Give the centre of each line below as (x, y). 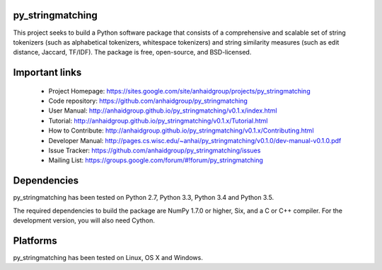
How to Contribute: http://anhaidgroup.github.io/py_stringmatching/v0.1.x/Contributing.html (181, 130)
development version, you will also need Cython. (84, 220)
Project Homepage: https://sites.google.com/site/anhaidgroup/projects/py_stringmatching (179, 91)
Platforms (35, 241)
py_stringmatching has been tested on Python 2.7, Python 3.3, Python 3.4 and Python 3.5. (144, 198)
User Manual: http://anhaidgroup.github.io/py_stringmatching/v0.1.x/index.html (163, 111)
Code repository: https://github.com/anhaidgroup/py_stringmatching (148, 101)
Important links (47, 73)
